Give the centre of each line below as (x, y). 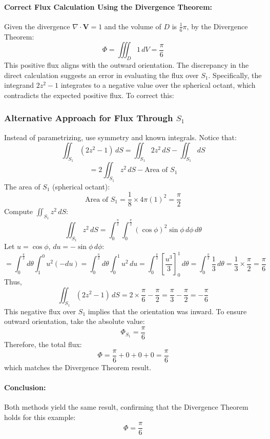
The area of (22, 186)
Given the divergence (37, 26)
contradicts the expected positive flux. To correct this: (89, 95)
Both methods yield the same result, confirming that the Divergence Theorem (126, 407)
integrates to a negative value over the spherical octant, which (158, 85)
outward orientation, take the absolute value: (75, 321)
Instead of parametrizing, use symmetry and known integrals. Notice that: (120, 137)
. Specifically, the (235, 75)
